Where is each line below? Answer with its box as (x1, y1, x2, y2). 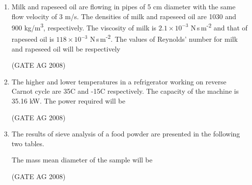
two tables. (11, 138, 44, 148)
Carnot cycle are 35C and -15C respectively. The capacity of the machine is (11, 86, 239, 96)
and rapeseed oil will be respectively (11, 43, 120, 53)
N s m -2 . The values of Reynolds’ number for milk (90, 32, 238, 44)
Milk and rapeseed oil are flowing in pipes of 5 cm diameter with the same (11, 1, 236, 11)
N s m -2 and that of (191, 21, 248, 32)
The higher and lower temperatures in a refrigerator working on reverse (11, 76, 226, 86)
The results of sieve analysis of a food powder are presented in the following (11, 129, 240, 139)
